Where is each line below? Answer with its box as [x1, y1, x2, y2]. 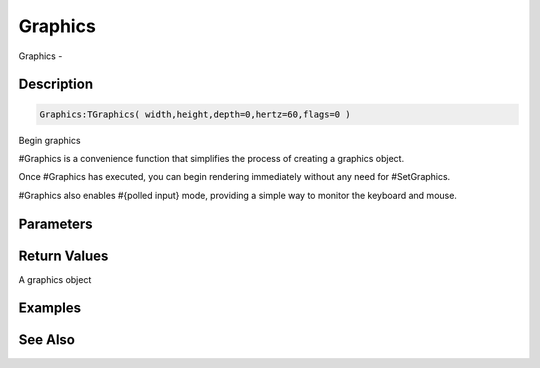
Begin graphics [18, 134, 81, 146]
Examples [18, 300, 82, 317]
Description [18, 76, 94, 93]
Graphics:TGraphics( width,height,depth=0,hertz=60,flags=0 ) [39, 108, 351, 120]
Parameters [18, 215, 93, 232]
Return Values [18, 247, 109, 264]
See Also [18, 331, 75, 349]
